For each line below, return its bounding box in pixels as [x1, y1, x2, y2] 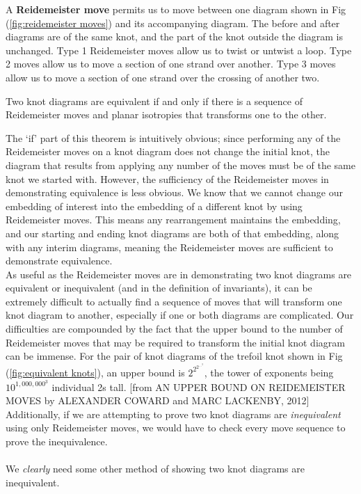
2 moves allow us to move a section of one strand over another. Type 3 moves [6, 56, 336, 71]
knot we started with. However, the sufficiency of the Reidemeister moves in [6, 171, 329, 186]
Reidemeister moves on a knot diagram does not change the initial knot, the [6, 144, 330, 159]
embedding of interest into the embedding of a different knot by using [6, 198, 303, 213]
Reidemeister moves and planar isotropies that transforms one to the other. [6, 107, 327, 122]
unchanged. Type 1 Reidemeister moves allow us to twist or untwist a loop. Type [6, 42, 352, 57]
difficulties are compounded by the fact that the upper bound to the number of [6, 321, 343, 336]
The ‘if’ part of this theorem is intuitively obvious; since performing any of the [6, 130, 341, 145]
